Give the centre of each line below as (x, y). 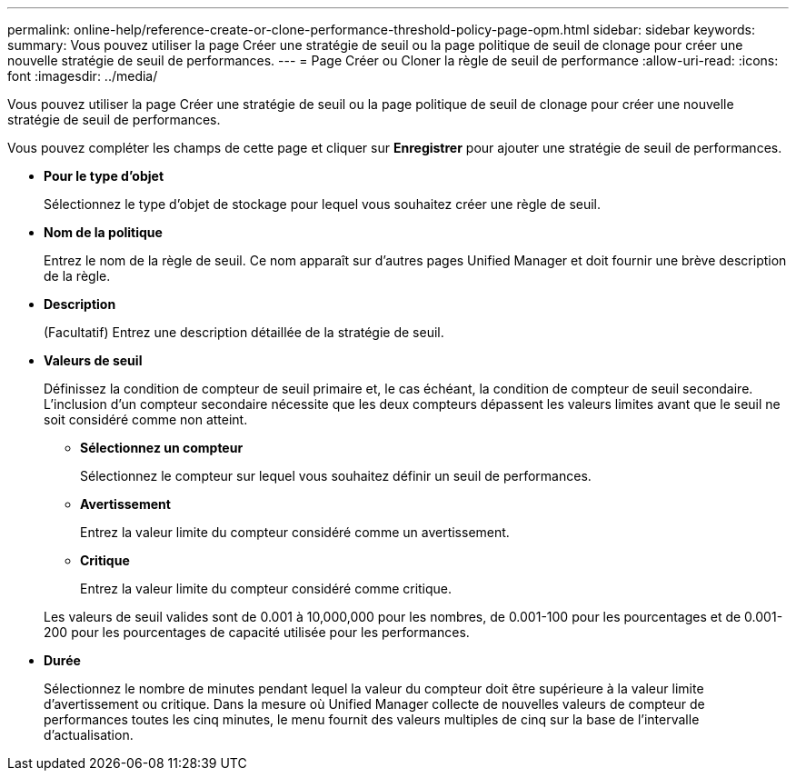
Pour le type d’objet (104, 176)
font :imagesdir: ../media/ (83, 76)
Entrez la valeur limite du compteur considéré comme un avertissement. (295, 532)
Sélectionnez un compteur (162, 448)
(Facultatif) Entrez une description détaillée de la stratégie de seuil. (244, 332)
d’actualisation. (89, 735)
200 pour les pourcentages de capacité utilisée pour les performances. (257, 632)
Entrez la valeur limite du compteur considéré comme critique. (266, 588)
